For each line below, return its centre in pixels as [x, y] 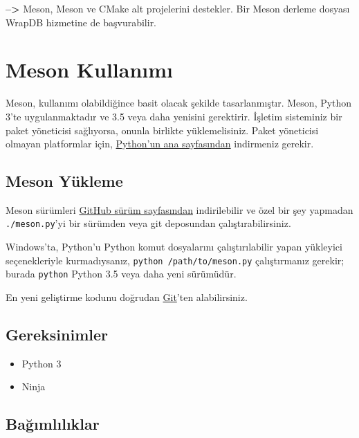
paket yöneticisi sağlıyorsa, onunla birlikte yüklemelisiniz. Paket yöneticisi [162, 130]
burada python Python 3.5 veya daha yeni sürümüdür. [121, 274]
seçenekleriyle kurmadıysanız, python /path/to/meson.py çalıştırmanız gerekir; [175, 260]
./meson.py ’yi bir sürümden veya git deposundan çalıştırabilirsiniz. [148, 223]
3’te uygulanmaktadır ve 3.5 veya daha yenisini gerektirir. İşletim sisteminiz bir [174, 116]
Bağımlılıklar [53, 424]
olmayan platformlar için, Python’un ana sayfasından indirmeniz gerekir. [160, 144]
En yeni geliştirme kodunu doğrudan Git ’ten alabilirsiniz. [127, 297]
